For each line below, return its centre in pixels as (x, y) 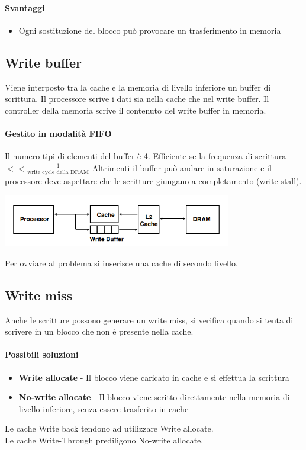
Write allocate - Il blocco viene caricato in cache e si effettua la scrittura (154, 377)
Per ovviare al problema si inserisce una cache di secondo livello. (121, 263)
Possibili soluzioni (42, 354)
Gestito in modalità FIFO (58, 133)
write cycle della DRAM (58, 173)
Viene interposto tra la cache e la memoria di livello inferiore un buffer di (138, 87)
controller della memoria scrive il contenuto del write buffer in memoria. (136, 110)
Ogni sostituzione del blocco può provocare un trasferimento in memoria (150, 30)
